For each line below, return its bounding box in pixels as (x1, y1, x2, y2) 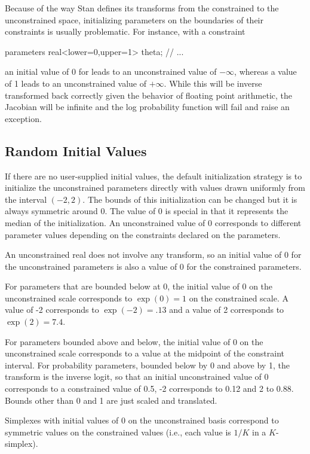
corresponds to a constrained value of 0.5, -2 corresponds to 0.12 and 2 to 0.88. (5, 382, 294, 395)
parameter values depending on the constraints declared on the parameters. (5, 228, 281, 240)
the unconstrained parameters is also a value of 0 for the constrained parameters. (5, 260, 302, 272)
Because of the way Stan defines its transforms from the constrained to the (5, 2, 279, 14)
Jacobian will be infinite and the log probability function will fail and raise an (5, 100, 290, 113)
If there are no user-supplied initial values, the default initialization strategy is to (5, 169, 302, 182)
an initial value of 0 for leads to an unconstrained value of (5, 65, 217, 78)
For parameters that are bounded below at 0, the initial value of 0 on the (5, 280, 273, 292)
